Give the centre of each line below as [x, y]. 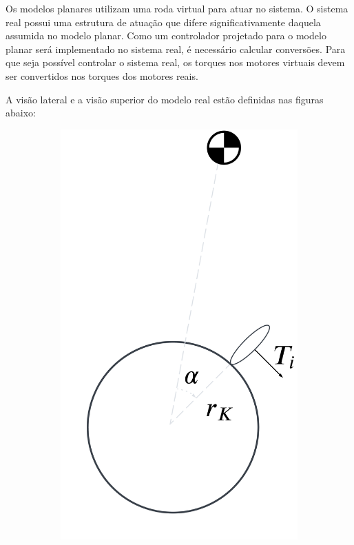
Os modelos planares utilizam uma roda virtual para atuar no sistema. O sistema [177, 8]
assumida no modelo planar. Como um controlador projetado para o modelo [166, 35]
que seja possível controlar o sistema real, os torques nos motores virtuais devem [175, 62]
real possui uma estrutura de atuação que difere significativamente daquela [163, 22]
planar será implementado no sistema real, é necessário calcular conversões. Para [176, 49]
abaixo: [21, 113]
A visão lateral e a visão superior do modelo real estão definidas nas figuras [165, 99]
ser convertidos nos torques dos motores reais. [102, 75]
